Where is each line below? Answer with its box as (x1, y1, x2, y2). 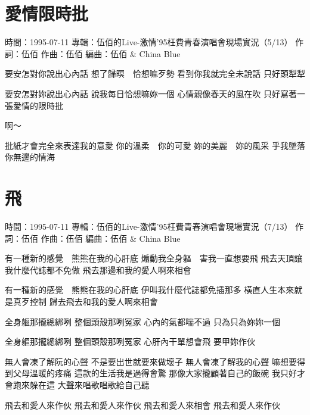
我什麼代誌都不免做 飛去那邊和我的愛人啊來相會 (5, 263, 191, 276)
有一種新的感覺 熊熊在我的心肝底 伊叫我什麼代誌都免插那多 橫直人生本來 (5, 283, 294, 296)
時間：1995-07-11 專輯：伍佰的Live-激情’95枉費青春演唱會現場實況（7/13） (5, 220, 293, 232)
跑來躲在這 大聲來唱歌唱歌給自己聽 (13, 378, 150, 391)
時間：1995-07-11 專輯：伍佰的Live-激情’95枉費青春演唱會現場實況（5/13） (5, 36, 293, 48)
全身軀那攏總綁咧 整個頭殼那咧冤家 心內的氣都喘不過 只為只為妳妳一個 (5, 315, 280, 327)
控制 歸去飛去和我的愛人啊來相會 (29, 295, 158, 307)
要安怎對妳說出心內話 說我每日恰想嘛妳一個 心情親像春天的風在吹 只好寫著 (5, 87, 297, 99)
